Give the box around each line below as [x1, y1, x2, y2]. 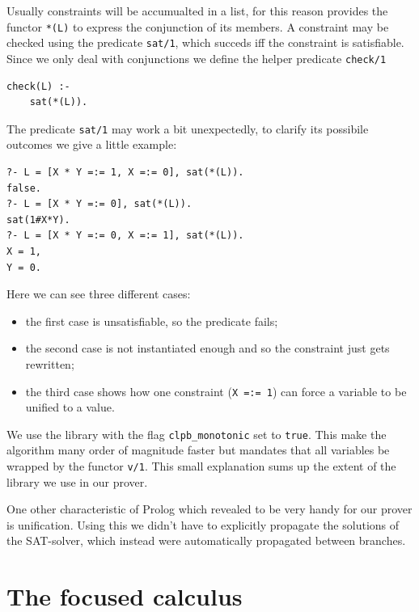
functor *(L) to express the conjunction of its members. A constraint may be [6, 18, 389, 35]
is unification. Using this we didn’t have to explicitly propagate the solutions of [6, 516, 400, 533]
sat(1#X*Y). [6, 213, 70, 226]
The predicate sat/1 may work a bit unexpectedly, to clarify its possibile [6, 120, 369, 137]
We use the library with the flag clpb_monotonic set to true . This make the [6, 425, 387, 442]
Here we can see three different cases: [6, 285, 191, 302]
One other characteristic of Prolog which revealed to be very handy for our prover [6, 500, 413, 517]
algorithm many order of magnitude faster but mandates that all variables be [6, 441, 390, 458]
